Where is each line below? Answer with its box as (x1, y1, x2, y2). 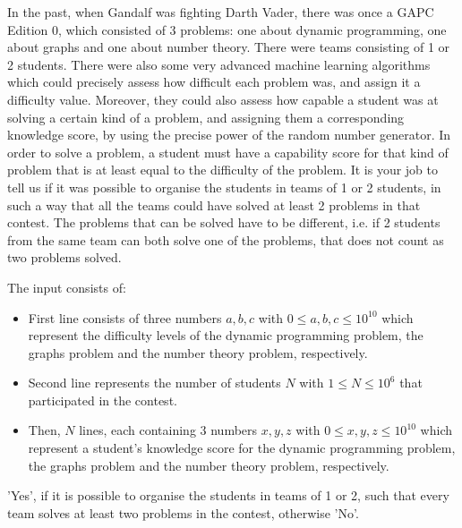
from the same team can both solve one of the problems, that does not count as (7, 230, 444, 249)
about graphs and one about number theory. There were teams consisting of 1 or (7, 38, 450, 56)
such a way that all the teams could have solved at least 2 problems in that (7, 195, 421, 214)
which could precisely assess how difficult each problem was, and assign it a (7, 72, 421, 91)
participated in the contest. (28, 390, 177, 409)
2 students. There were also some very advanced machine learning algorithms (7, 55, 431, 73)
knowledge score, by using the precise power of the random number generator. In (7, 125, 451, 144)
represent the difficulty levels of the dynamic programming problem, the (28, 326, 423, 345)
